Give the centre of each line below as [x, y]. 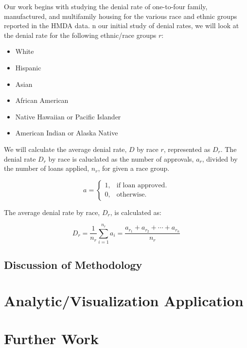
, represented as [187, 149]
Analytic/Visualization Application [124, 300]
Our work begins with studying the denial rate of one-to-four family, [106, 6]
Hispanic [28, 67]
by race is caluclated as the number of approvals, [121, 158]
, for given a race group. [134, 168]
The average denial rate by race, [52, 212]
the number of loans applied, [47, 168]
